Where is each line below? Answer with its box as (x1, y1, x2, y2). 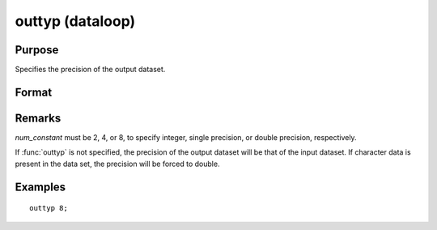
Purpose (15, 43, 59, 57)
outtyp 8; (29, 203, 68, 213)
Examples (15, 180, 66, 194)
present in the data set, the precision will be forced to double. (15, 159, 220, 168)
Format (15, 85, 53, 99)
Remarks (15, 111, 62, 125)
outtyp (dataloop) (15, 12, 136, 30)
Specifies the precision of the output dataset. (15, 65, 166, 75)
